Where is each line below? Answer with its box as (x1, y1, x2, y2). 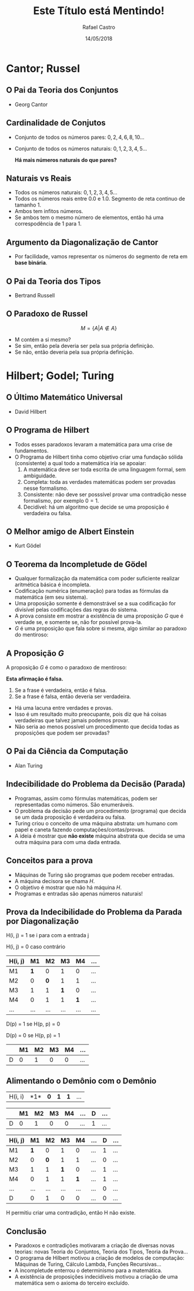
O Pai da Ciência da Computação (6, 746, 128, 756)
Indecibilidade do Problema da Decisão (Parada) (6, 779, 186, 789)
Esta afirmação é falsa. (6, 675, 63, 682)
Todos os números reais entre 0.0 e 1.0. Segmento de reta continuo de (14, 195, 185, 203)
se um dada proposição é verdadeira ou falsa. (14, 814, 126, 821)
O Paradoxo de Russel (6, 309, 88, 319)
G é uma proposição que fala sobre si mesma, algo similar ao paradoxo (14, 625, 187, 632)
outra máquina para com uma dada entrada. (14, 838, 122, 845)
